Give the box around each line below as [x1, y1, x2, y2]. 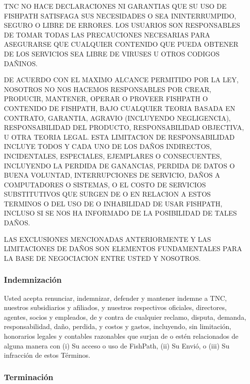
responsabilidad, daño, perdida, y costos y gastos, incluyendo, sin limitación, [4, 321, 232, 331]
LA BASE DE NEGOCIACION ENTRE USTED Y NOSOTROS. [4, 253, 201, 263]
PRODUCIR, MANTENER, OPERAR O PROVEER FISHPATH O [4, 93, 208, 104]
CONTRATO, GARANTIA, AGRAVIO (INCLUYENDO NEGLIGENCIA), [4, 112, 231, 123]
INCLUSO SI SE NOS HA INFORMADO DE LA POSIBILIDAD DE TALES [4, 208, 237, 218]
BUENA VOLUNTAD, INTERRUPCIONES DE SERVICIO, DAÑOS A [4, 170, 220, 180]
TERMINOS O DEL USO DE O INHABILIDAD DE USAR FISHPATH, [4, 198, 222, 208]
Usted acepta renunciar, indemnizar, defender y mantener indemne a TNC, [4, 293, 227, 303]
